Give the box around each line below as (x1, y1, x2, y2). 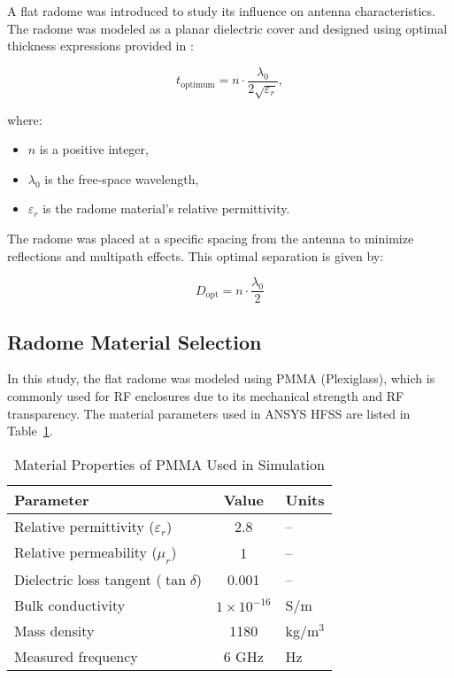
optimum (181, 80, 215, 89)
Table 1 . (7, 421, 53, 440)
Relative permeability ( (14, 541, 158, 562)
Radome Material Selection (7, 327, 262, 355)
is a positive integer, (39, 140, 149, 158)
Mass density (14, 620, 95, 641)
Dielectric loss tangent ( (14, 569, 162, 589)
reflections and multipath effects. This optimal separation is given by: (7, 246, 384, 265)
